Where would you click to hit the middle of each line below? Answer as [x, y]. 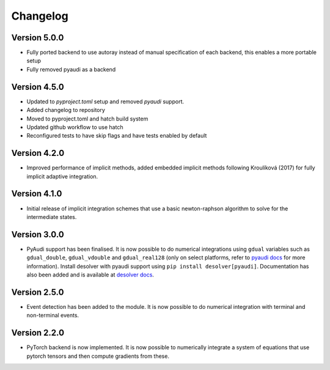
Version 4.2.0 [38, 153]
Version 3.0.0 [38, 235]
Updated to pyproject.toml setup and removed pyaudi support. [105, 102]
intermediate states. [52, 216]
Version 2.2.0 [38, 333]
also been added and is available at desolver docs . [90, 275]
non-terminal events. [53, 316]
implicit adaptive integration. [62, 176]
